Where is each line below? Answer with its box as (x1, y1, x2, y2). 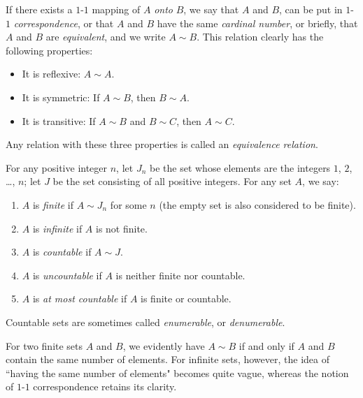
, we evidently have (122, 338, 205, 353)
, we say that (183, 2, 239, 16)
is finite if (32, 197, 73, 212)
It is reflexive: (22, 66, 81, 81)
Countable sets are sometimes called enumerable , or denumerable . (6, 314, 285, 329)
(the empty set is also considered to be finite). (159, 197, 356, 212)
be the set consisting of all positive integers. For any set (52, 174, 292, 189)
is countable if (32, 244, 92, 259)
